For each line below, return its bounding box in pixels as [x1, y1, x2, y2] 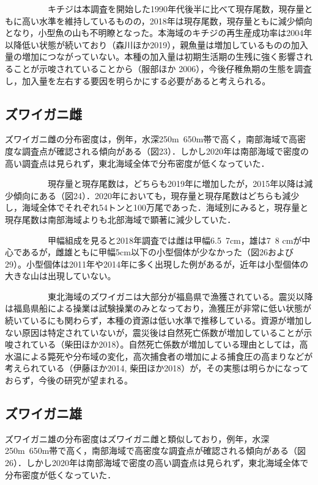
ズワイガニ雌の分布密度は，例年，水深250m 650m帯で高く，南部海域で [5, 133, 289, 145]
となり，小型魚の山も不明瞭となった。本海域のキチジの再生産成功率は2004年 [5, 26, 312, 39]
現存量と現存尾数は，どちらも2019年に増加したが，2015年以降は [47, 177, 305, 190]
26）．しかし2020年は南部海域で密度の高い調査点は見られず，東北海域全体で [5, 456, 309, 469]
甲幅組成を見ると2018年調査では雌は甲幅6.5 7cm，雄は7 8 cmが [47, 233, 302, 246]
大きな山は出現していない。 [5, 269, 116, 282]
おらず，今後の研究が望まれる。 [5, 374, 133, 387]
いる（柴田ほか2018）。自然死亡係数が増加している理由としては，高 [39, 338, 308, 351]
